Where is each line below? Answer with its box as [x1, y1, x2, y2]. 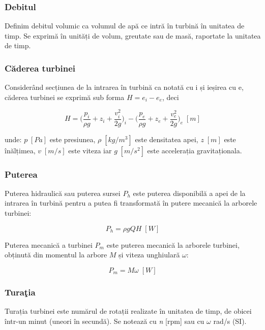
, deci [162, 91, 179, 102]
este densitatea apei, [135, 134, 198, 144]
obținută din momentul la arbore [5, 249, 107, 260]
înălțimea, [5, 145, 36, 155]
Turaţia [5, 285, 36, 298]
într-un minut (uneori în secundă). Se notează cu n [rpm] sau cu [5, 315, 204, 326]
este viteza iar [68, 145, 112, 155]
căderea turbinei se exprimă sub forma [5, 91, 125, 102]
